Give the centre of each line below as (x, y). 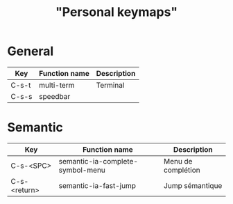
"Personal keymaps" (116, 12)
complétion (182, 170)
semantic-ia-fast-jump (97, 185)
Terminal (110, 85)
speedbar (55, 96)
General (31, 51)
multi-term (57, 85)
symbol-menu (82, 170)
